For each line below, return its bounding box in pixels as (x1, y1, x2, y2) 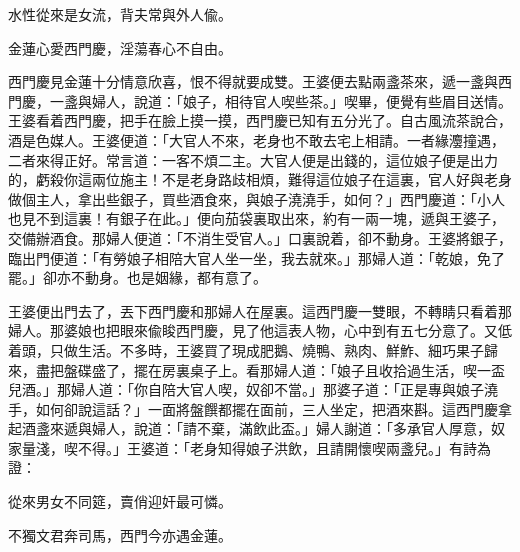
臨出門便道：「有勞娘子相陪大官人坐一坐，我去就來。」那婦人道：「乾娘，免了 (8, 247, 505, 268)
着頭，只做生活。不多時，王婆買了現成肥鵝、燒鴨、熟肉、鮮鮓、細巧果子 (8, 339, 484, 360)
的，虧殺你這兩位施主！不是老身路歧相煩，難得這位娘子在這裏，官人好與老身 (8, 169, 512, 190)
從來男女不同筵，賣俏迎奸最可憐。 (8, 491, 232, 512)
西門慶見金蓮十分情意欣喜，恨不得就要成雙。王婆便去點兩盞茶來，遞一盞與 (8, 71, 498, 92)
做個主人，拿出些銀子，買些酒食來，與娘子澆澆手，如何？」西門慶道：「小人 (8, 188, 505, 209)
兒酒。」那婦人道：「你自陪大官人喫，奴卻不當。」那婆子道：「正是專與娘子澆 (8, 379, 498, 400)
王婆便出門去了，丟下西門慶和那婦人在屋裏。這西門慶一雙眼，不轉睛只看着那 (8, 300, 512, 321)
